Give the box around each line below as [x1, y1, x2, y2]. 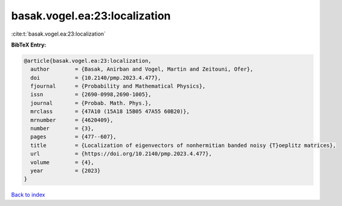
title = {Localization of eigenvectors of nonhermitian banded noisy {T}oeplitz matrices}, [30, 142, 337, 149]
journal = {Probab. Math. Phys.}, [30, 100, 152, 106]
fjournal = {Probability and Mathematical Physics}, [30, 83, 206, 90]
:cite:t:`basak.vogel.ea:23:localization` [11, 30, 106, 37]
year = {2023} [30, 167, 101, 174]
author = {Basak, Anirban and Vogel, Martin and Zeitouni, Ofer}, [30, 66, 254, 72]
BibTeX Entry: [11, 41, 47, 48]
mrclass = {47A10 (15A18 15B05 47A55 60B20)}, [30, 108, 190, 115]
